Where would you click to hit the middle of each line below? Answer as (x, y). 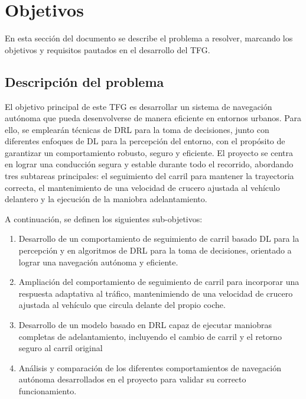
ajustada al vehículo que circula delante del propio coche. (122, 305)
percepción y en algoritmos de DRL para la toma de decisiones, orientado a (155, 250)
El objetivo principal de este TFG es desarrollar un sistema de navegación (139, 106)
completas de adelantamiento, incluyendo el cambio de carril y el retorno (150, 336)
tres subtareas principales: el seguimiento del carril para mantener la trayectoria (149, 176)
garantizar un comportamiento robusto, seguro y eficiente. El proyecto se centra (149, 152)
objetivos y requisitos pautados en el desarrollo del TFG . (108, 49)
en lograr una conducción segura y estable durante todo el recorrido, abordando (149, 164)
